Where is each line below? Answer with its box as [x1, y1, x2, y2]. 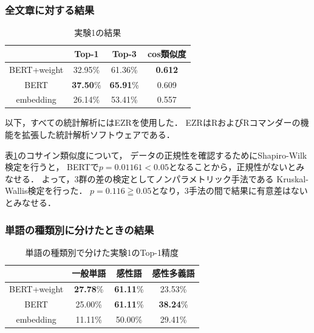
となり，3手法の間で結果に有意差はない [151, 184, 308, 197]
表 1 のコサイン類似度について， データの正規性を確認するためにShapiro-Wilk [5, 148, 307, 161]
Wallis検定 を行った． [5, 184, 87, 197]
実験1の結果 [74, 26, 121, 39]
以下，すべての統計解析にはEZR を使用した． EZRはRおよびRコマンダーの [5, 116, 301, 129]
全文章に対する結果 [5, 2, 95, 17]
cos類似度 [147, 47, 186, 60]
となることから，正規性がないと [168, 160, 296, 173]
